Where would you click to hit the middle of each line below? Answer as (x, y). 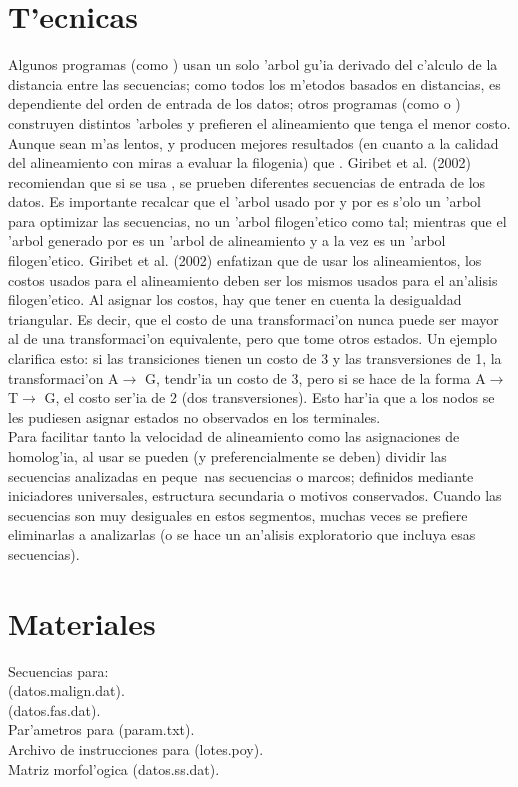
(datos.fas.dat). (54, 709)
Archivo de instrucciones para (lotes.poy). (136, 749)
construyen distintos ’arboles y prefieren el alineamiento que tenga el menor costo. (259, 122)
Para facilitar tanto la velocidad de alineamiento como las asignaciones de (234, 436)
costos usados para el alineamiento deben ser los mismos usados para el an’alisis (253, 279)
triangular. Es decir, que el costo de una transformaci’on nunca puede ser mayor (253, 318)
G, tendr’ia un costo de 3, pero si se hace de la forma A (315, 377)
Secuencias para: (58, 670)
